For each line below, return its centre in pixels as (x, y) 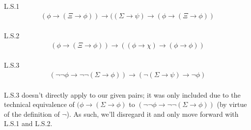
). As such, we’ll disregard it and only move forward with (153, 114)
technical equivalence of (39, 104)
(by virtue (232, 104)
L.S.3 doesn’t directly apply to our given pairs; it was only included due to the (122, 94)
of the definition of (32, 114)
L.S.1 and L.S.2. (28, 123)
